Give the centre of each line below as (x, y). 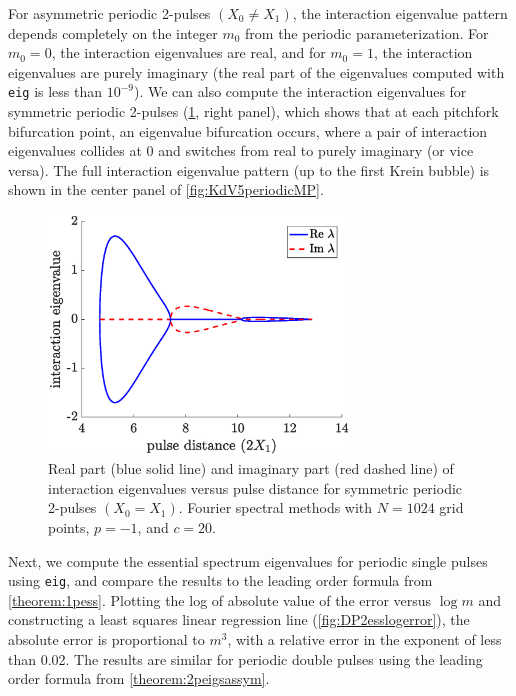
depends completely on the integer (113, 32)
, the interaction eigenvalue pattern (400, 13)
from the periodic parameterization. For (367, 32)
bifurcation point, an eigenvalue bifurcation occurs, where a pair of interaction (248, 130)
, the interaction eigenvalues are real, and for (188, 52)
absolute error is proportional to (106, 639)
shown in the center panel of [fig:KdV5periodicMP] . (166, 189)
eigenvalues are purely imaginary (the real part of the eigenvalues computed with (256, 71)
